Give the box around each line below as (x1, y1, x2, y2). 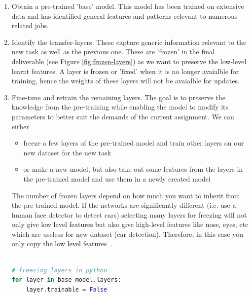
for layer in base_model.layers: (11, 276, 121, 284)
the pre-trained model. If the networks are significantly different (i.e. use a (11, 200, 236, 210)
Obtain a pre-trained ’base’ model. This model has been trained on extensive (11, 1, 244, 11)
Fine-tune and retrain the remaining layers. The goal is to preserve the (11, 92, 225, 102)
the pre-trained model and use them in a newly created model (23, 173, 211, 184)
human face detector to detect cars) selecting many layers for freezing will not (11, 209, 247, 220)
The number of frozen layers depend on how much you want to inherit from (11, 190, 240, 200)
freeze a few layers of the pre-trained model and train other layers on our (23, 138, 244, 148)
